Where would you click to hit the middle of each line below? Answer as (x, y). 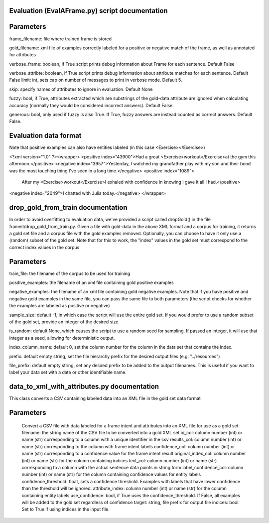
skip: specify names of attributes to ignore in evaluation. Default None (81, 89)
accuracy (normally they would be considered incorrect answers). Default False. (91, 105)
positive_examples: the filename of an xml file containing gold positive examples (91, 283)
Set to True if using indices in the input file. (66, 509)
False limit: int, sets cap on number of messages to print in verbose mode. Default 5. (96, 80)
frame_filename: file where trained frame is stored (61, 39)
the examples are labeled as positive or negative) (60, 306)
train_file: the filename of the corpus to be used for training (70, 273)
